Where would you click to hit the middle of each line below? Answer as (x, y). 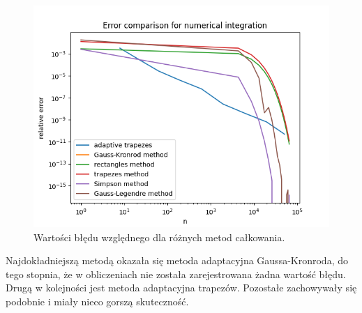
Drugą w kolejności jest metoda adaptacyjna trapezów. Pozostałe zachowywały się (181, 288)
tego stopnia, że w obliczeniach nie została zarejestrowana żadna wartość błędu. (176, 274)
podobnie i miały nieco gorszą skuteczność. (97, 301)
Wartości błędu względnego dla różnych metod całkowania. (159, 237)
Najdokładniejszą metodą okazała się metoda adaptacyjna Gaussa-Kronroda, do (177, 260)
